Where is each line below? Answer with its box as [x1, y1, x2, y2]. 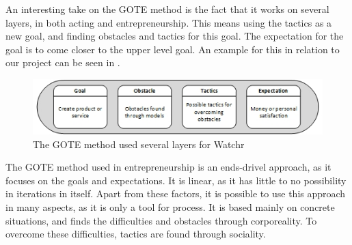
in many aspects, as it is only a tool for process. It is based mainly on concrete [5, 199, 335, 214]
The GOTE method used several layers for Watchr [33, 136, 245, 151]
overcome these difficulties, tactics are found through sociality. [5, 227, 266, 241]
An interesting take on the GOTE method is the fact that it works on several [5, 2, 329, 16]
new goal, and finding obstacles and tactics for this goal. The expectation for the [5, 29, 344, 43]
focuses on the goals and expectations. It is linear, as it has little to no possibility [5, 173, 347, 187]
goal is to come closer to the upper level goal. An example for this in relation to [5, 42, 340, 56]
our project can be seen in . [5, 55, 120, 70]
